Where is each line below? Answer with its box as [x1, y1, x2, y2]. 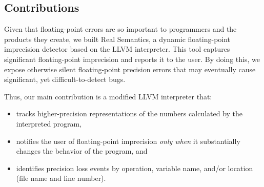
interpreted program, [16, 118, 82, 129]
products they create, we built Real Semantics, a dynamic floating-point [4, 33, 231, 44]
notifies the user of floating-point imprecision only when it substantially [16, 135, 240, 146]
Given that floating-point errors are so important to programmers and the [4, 24, 237, 34]
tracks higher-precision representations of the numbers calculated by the [16, 108, 243, 119]
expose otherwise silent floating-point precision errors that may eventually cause [4, 64, 256, 74]
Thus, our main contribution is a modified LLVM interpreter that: [4, 91, 212, 101]
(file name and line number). [16, 173, 106, 183]
